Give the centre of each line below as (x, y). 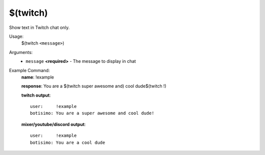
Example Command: (29, 70)
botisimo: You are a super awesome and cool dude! (92, 113)
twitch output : (36, 95)
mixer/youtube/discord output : (53, 124)
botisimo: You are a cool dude (68, 142)
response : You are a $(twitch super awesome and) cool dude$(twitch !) (94, 86)
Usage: (16, 36)
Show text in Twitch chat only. (39, 27)
